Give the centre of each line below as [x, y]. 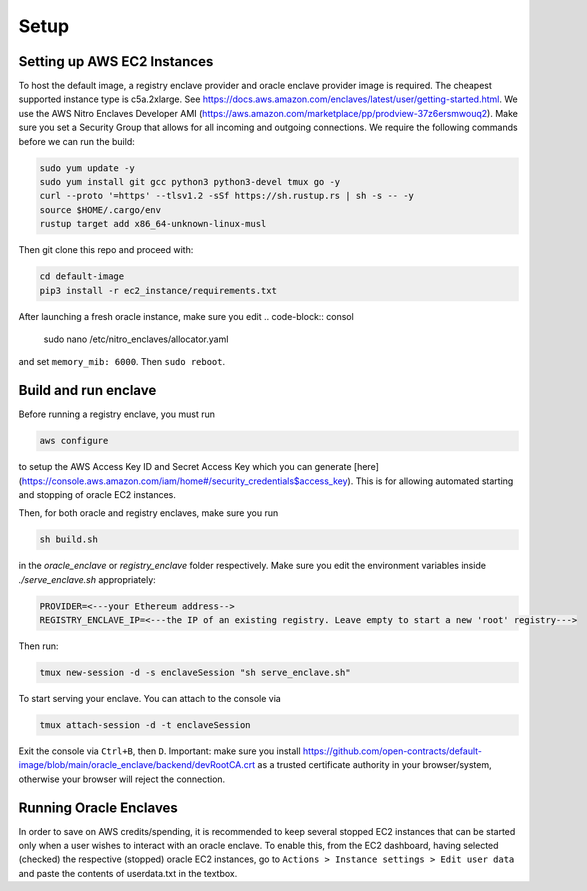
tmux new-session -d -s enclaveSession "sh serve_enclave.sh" [195, 673]
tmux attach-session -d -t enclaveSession [145, 725]
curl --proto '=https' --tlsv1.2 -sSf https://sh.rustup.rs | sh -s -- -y [227, 196]
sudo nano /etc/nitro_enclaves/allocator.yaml [136, 339]
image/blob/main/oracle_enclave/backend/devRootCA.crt [137, 765]
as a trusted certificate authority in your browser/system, [374, 765]
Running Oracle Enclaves [98, 807]
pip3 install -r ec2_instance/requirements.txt [158, 290]
